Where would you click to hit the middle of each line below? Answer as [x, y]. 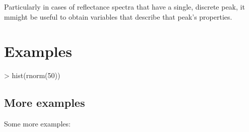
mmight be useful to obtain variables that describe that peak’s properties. [118, 16]
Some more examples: [37, 124]
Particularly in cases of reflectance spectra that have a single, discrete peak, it [125, 7]
